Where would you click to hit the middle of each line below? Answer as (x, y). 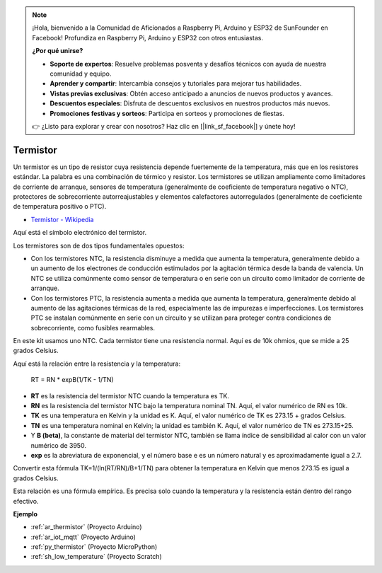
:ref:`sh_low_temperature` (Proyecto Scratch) (96, 557)
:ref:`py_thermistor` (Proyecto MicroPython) (94, 547)
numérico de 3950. (58, 445)
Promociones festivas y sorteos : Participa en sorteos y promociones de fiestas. (167, 113)
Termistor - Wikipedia (62, 219)
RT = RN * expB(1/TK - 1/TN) (72, 380)
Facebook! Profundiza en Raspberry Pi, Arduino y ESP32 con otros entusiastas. (147, 37)
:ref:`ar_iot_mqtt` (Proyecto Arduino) (83, 537)
